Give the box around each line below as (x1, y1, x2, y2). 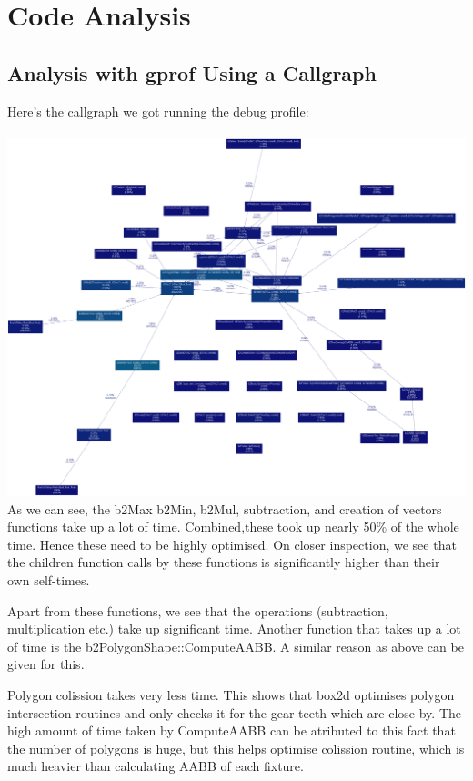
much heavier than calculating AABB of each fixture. (7, 756, 304, 776)
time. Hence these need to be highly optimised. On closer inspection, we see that (7, 534, 457, 553)
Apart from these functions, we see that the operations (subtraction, (7, 601, 388, 620)
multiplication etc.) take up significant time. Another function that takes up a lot (7, 619, 461, 638)
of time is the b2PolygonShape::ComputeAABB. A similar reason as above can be (7, 636, 464, 655)
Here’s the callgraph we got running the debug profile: (7, 101, 309, 120)
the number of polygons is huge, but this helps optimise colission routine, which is (7, 738, 465, 757)
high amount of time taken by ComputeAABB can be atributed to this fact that (7, 721, 456, 740)
